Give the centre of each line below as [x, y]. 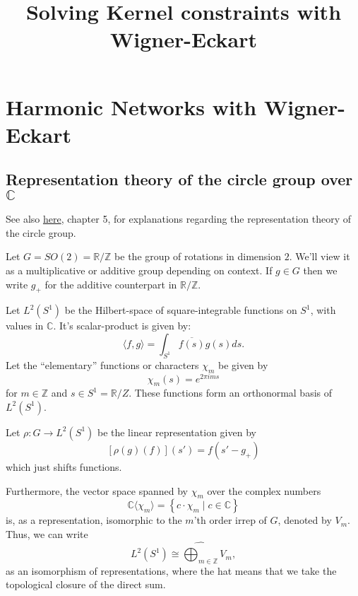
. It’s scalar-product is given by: [122, 326]
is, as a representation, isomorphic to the [94, 520]
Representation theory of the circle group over [179, 179]
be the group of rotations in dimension [198, 256]
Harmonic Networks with [131, 106]
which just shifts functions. [64, 466]
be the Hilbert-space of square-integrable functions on [181, 310]
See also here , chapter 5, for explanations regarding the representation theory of [179, 219]
